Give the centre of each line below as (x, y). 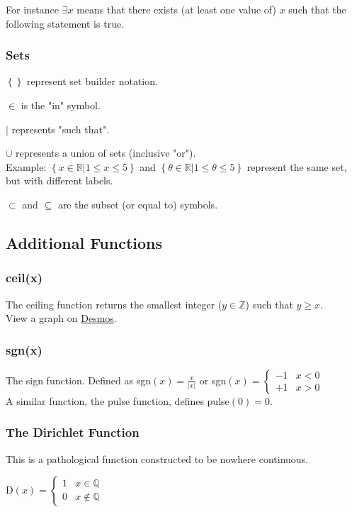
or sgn (213, 380)
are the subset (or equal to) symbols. (138, 204)
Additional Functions (84, 242)
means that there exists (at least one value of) (176, 9)
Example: (26, 166)
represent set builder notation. (92, 81)
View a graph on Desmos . (61, 318)
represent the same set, (297, 166)
